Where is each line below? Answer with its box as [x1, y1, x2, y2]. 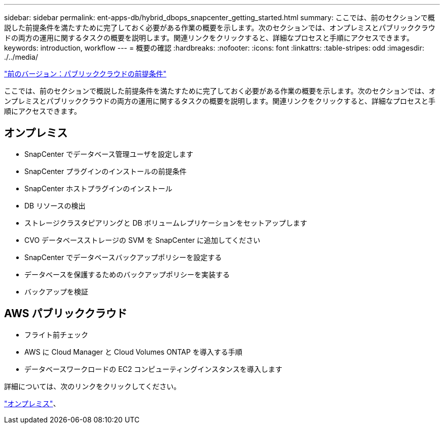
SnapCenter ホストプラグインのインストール [24, 184, 172, 193]
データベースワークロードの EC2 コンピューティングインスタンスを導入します [24, 364, 282, 373]
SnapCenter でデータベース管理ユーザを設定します [24, 149, 194, 158]
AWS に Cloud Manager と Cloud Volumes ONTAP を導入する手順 [24, 347, 243, 356]
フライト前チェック [24, 330, 88, 339]
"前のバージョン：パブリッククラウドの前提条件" [4, 69, 167, 78]
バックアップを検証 [24, 287, 88, 296]
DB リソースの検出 [24, 201, 86, 210]
